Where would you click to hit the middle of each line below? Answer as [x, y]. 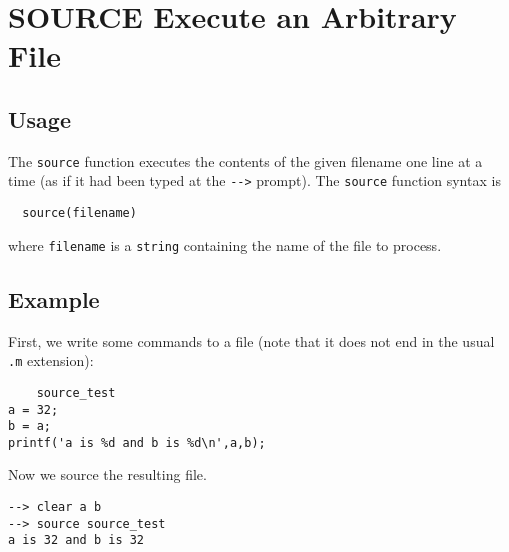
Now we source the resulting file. [107, 474]
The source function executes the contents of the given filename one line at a [245, 160]
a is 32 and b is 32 [76, 540]
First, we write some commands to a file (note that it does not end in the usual [251, 340]
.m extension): [51, 360]
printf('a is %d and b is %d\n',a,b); [137, 442]
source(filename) [79, 213]
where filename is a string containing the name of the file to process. [225, 244]
